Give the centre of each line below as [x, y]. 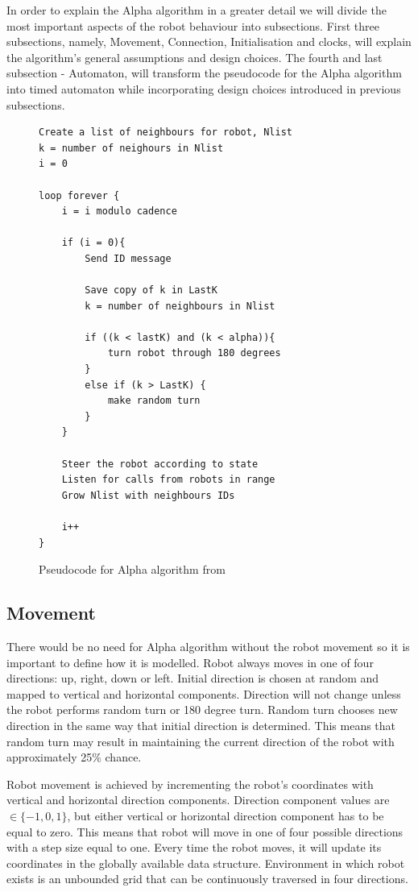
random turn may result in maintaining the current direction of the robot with [201, 741]
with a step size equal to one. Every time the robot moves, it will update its [194, 847]
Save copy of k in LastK [151, 290]
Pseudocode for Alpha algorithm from [132, 569]
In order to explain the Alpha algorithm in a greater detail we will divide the [197, 10]
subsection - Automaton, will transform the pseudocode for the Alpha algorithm [204, 73]
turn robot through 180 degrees [194, 353]
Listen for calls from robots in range [168, 480]
